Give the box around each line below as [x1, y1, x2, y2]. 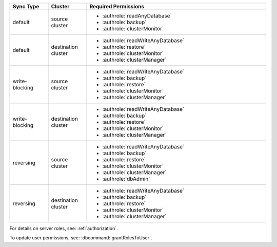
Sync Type [12, 3, 39, 10]
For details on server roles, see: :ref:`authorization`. [9, 225, 118, 231]
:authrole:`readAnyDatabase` [102, 12, 172, 19]
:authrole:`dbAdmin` [102, 175, 150, 182]
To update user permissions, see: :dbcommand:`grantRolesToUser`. [9, 235, 152, 241]
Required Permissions [89, 3, 145, 10]
